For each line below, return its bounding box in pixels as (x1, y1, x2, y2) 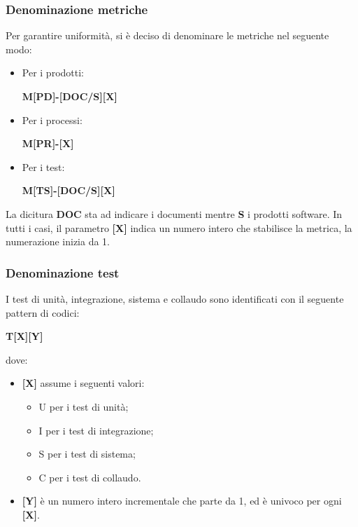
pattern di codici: (6, 305, 80, 320)
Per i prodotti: (22, 65, 84, 80)
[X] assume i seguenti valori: (22, 376, 145, 390)
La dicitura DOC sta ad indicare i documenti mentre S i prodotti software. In (6, 206, 343, 221)
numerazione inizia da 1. (6, 234, 110, 249)
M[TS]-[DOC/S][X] (22, 183, 115, 198)
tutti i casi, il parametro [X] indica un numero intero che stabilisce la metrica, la (6, 220, 352, 235)
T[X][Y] (6, 329, 43, 343)
